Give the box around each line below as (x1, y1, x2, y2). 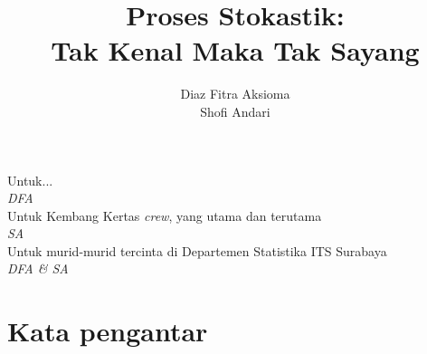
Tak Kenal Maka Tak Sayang (51, 32, 420, 69)
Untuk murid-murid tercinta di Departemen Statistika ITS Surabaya (7, 241, 387, 260)
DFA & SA (7, 259, 69, 278)
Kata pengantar (7, 312, 208, 349)
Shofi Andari (200, 101, 270, 120)
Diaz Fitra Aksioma (180, 84, 290, 103)
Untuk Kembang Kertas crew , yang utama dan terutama (7, 206, 322, 225)
